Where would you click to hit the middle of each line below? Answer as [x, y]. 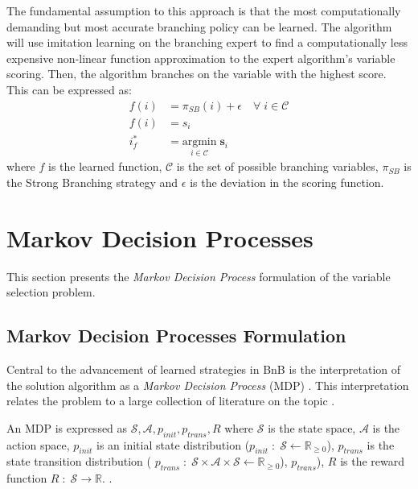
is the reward [373, 461]
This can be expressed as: [69, 89]
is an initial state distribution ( [173, 444]
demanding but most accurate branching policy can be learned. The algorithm [199, 26]
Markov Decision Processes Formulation [176, 336]
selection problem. [51, 292]
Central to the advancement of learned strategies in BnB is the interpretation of [204, 369]
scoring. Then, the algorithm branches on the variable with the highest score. [197, 74]
